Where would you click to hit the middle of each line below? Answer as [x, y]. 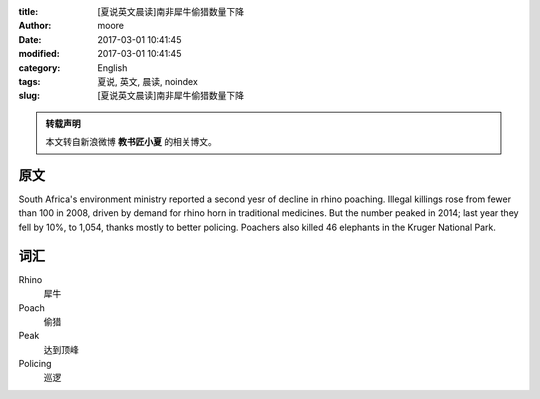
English [112, 67]
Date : [30, 39]
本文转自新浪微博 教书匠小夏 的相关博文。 [131, 142]
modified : [39, 54]
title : [28, 11]
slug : [29, 96]
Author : [35, 26]
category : [39, 67]
